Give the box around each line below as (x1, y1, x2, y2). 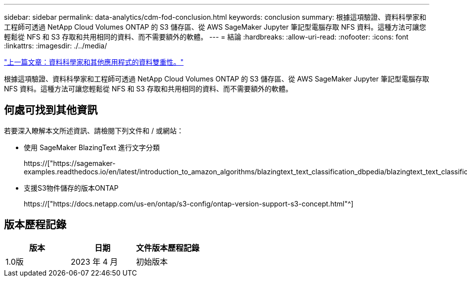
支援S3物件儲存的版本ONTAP (24, 183, 119, 192)
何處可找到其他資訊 (4, 104, 97, 117)
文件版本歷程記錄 (136, 242, 200, 253)
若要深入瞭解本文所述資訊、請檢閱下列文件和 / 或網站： (4, 126, 184, 135)
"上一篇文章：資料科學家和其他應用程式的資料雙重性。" (4, 58, 184, 66)
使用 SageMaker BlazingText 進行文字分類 (24, 143, 160, 152)
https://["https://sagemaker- (24, 159, 116, 167)
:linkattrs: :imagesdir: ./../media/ (4, 41, 107, 50)
